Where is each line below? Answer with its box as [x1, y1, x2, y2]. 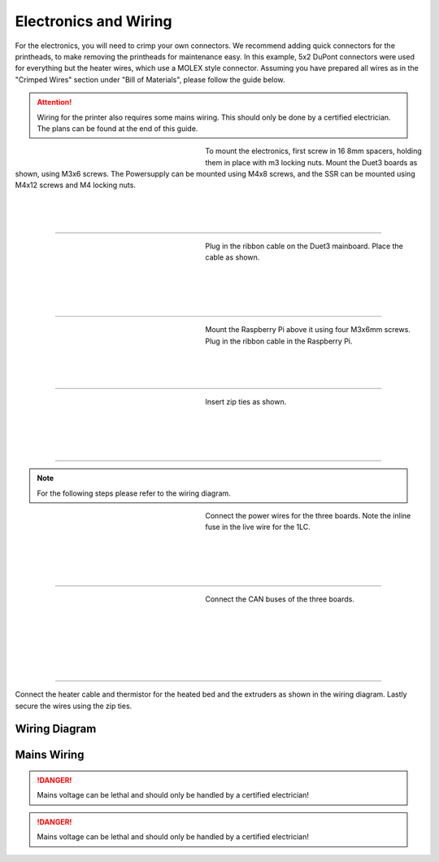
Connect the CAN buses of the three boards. [205, 594, 355, 604]
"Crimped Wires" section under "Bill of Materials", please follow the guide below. [15, 74, 285, 85]
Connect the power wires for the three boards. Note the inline [205, 511, 411, 521]
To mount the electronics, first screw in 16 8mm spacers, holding [205, 147, 422, 156]
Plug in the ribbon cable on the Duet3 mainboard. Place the [205, 241, 404, 252]
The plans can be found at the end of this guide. [37, 123, 198, 133]
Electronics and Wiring [15, 12, 172, 30]
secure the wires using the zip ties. [15, 701, 133, 711]
